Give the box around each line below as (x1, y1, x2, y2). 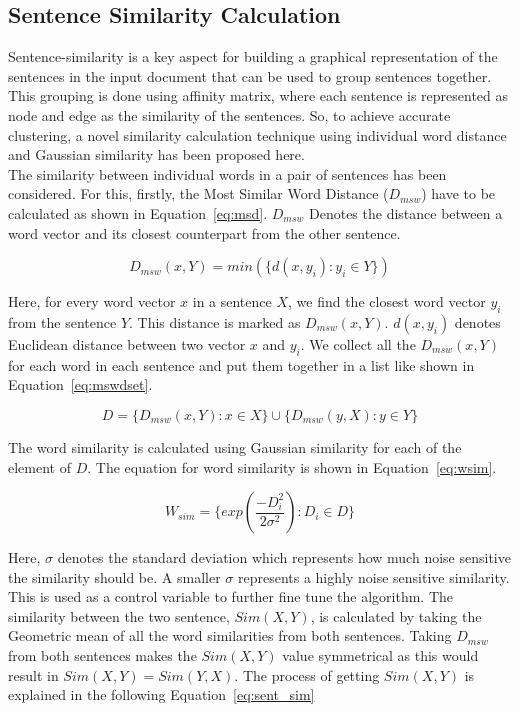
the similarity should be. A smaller (8, 566, 221, 587)
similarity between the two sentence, (8, 605, 230, 626)
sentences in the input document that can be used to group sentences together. (8, 65, 492, 86)
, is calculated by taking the (310, 605, 482, 626)
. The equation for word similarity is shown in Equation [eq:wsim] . (87, 456, 497, 477)
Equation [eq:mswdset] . (8, 374, 153, 395)
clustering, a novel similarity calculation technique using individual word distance (8, 124, 507, 145)
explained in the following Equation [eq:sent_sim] (8, 684, 315, 705)
